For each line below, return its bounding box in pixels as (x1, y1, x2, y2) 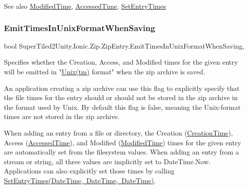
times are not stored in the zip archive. (4, 111, 120, 121)
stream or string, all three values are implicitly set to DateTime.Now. (4, 156, 211, 166)
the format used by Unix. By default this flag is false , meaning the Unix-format (4, 102, 241, 112)
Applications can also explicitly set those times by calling (4, 166, 175, 176)
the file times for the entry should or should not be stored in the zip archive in (4, 92, 238, 103)
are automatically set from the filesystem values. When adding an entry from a (4, 147, 239, 157)
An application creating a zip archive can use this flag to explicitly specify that (4, 83, 240, 93)
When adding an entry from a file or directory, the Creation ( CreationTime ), (4, 127, 233, 137)
